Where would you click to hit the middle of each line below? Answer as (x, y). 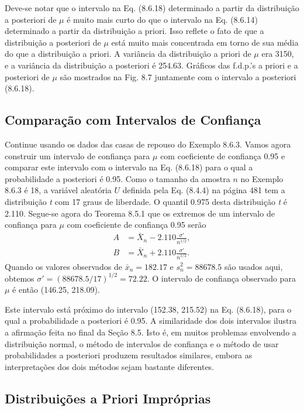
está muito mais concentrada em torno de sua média (205, 42)
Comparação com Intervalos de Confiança (133, 120)
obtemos (20, 278)
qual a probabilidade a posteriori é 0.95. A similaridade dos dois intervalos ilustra (151, 321)
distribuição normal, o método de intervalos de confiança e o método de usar (142, 343)
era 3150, (278, 54)
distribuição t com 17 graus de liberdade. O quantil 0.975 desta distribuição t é (146, 201)
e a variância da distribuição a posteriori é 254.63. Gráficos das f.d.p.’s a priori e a (151, 65)
